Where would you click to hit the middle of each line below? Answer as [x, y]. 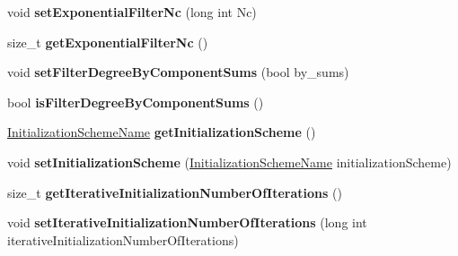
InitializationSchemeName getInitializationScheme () [162, 132]
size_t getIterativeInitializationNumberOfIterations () [175, 192]
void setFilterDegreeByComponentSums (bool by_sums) [178, 72]
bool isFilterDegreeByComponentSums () [136, 102]
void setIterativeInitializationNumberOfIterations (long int [187, 222]
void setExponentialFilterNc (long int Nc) [132, 12]
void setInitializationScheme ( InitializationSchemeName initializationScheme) [229, 162]
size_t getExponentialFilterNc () [108, 42]
